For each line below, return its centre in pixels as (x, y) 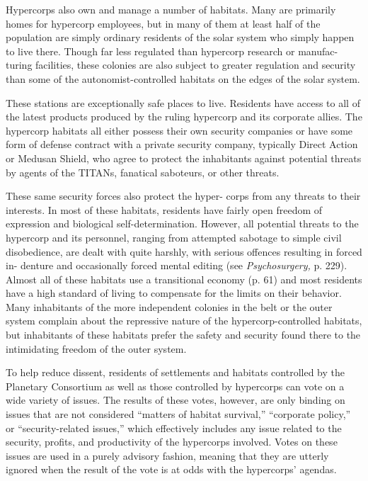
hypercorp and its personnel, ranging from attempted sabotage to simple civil (174, 237)
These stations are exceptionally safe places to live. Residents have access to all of (183, 102)
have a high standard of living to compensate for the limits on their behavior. (174, 293)
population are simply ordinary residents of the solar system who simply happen (180, 37)
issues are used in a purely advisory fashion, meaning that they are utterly (167, 455)
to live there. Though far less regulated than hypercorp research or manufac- (172, 51)
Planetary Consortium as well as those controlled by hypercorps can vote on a (175, 386)
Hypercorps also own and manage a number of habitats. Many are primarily (171, 9)
